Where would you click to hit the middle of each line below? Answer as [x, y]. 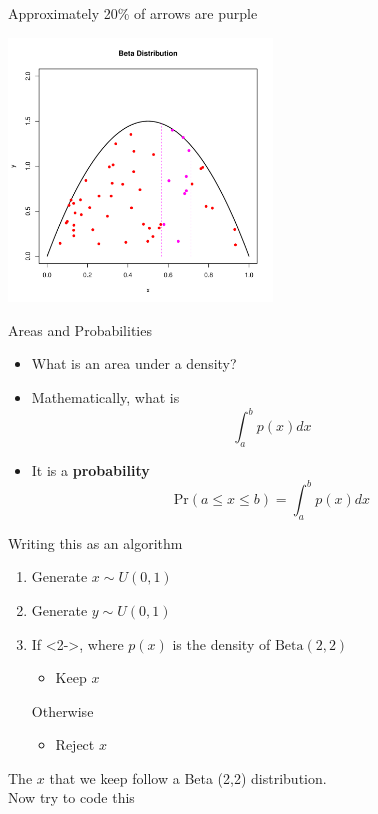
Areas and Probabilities [80, 329]
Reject [75, 744]
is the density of [221, 643]
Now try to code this [71, 797]
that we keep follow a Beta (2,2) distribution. [188, 777]
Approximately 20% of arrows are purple [133, 13]
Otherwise [62, 710]
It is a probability [90, 469]
